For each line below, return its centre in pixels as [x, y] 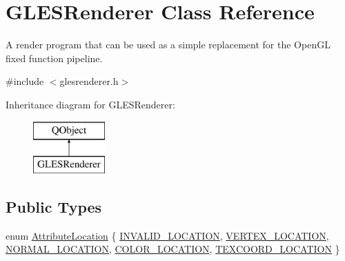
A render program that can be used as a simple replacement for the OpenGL [168, 45]
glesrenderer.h [89, 81]
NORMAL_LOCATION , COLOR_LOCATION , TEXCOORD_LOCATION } [173, 249]
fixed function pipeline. [54, 58]
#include [25, 81]
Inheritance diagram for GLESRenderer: [90, 104]
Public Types [54, 207]
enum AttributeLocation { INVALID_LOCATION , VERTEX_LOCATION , [167, 235]
